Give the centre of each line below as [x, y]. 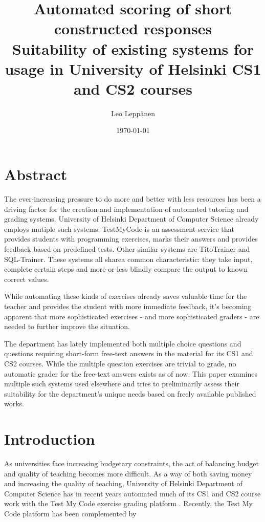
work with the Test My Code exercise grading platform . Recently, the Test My [128, 503]
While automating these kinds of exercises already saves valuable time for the [126, 296]
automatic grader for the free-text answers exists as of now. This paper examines [131, 373]
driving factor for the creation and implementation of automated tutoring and [126, 209]
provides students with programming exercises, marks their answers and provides [131, 239]
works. [14, 404]
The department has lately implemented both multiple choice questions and [123, 343]
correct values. [27, 279]
